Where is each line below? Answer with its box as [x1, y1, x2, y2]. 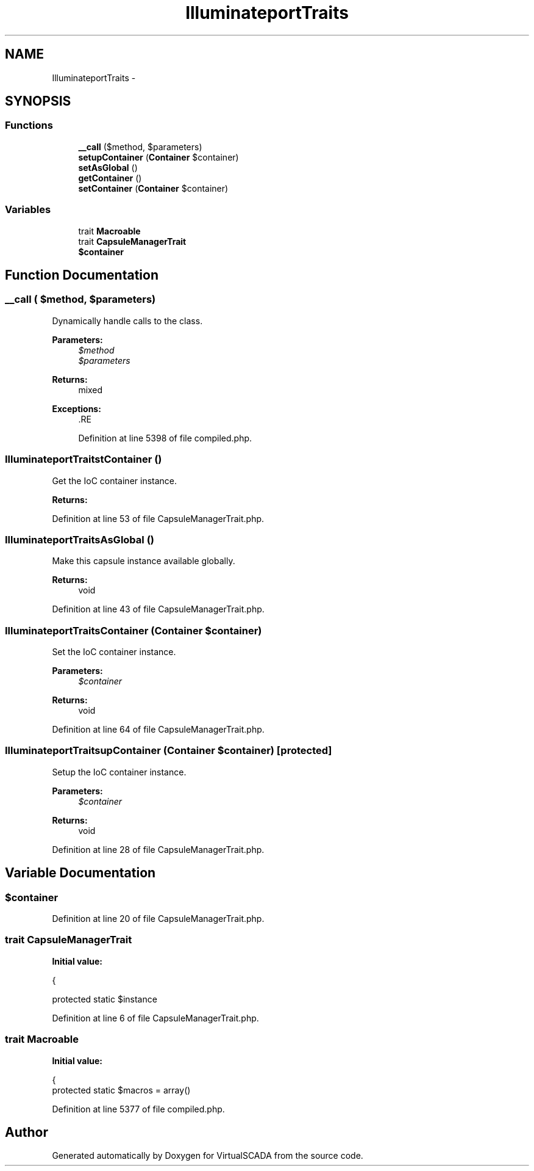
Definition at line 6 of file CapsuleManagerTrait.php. [52, 1012, 259, 1023]
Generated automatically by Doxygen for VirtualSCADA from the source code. [52, 1150, 363, 1161]
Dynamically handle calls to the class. [52, 315, 203, 326]
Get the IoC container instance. [52, 475, 177, 486]
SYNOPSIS [5, 93, 71, 109]
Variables [5, 203, 51, 216]
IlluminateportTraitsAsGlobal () [5, 533, 154, 546]
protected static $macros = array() [52, 1084, 191, 1095]
